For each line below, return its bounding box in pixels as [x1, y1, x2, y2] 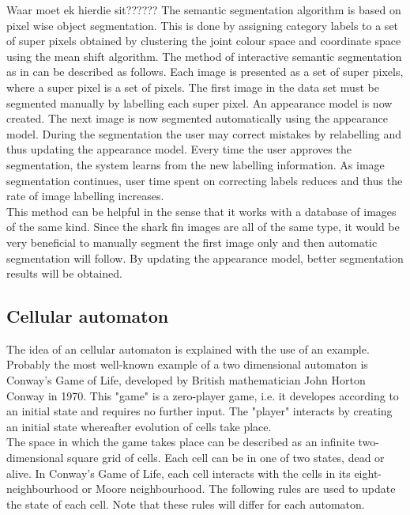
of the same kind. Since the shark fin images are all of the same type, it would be [6, 218, 400, 235]
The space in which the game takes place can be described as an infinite [6, 434, 355, 450]
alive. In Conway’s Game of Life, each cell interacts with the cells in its [6, 464, 351, 481]
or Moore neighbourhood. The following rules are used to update [81, 480, 396, 497]
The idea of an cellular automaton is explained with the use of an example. [6, 340, 370, 357]
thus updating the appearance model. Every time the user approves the [6, 141, 352, 157]
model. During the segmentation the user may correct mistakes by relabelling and [6, 125, 402, 142]
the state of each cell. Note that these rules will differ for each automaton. [6, 495, 365, 512]
